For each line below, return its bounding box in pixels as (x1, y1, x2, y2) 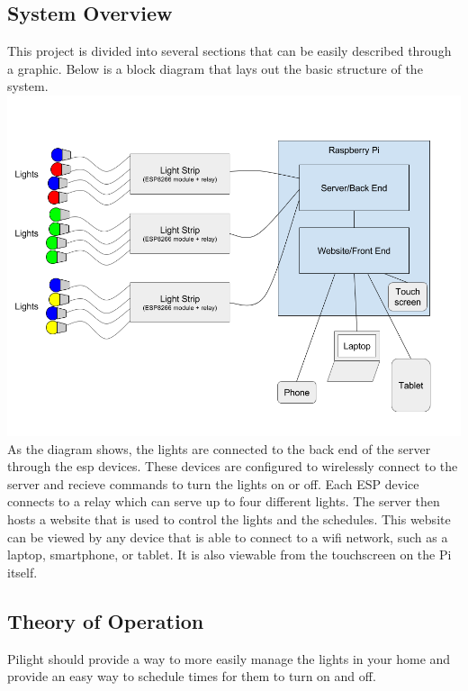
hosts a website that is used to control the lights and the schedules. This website (7, 509, 451, 528)
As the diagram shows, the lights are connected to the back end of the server (7, 439, 431, 458)
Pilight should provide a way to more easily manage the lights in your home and (7, 649, 451, 668)
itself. (7, 562, 38, 581)
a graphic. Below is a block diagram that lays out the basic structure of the (7, 59, 423, 77)
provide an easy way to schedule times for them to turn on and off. (7, 667, 376, 686)
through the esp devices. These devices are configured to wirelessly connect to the (7, 457, 458, 476)
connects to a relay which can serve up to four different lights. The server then (7, 492, 440, 511)
